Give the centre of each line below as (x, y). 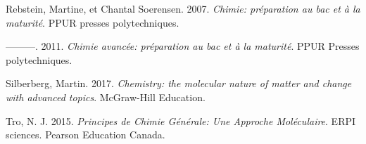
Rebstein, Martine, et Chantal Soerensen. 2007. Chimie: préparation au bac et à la (183, 8)
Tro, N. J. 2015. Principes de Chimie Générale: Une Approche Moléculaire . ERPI (181, 120)
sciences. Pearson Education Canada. (86, 135)
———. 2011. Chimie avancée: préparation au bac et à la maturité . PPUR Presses (183, 46)
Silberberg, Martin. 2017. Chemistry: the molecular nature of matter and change (179, 83)
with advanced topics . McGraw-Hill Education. (106, 97)
